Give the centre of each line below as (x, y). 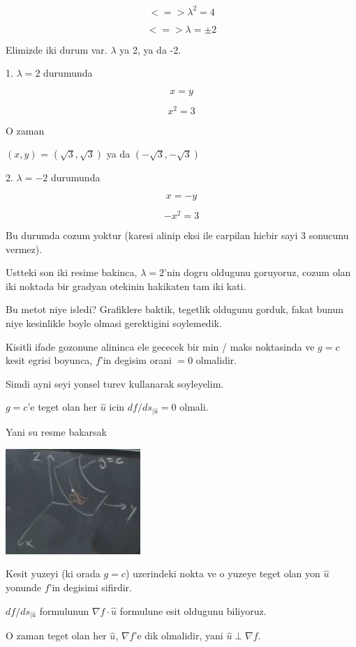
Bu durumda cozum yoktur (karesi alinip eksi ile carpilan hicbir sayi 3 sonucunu (177, 235)
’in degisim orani (136, 360)
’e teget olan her (62, 407)
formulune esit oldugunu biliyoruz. (193, 610)
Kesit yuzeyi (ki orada (53, 573)
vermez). (24, 249)
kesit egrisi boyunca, (49, 360)
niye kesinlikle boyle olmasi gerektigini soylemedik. (114, 323)
